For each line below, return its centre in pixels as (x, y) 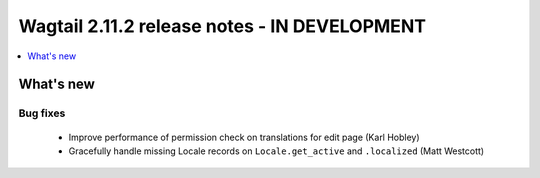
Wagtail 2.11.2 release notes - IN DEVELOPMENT (222, 26)
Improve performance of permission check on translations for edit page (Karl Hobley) (244, 137)
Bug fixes (42, 113)
